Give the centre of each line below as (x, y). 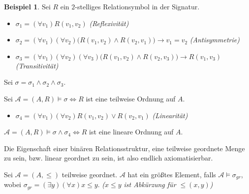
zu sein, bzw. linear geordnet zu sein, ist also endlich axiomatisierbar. (109, 158)
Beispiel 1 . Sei (27, 6)
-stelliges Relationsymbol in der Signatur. (137, 6)
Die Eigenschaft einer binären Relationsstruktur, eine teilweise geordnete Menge (124, 148)
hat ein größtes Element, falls (172, 174)
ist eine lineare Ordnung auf (131, 132)
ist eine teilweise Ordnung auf (131, 98)
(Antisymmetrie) (215, 40)
